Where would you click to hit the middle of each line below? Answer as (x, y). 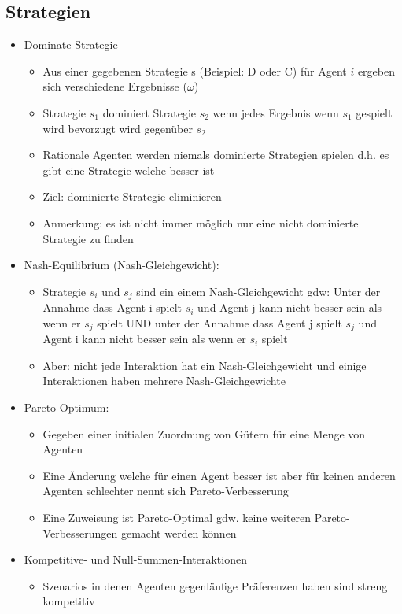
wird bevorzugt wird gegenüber (118, 128)
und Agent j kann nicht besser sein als (290, 307)
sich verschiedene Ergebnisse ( (115, 86)
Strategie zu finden (88, 238)
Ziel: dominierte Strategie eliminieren (132, 196)
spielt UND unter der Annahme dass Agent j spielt (219, 322)
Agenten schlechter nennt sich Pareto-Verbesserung (166, 491)
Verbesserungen (80, 533)
